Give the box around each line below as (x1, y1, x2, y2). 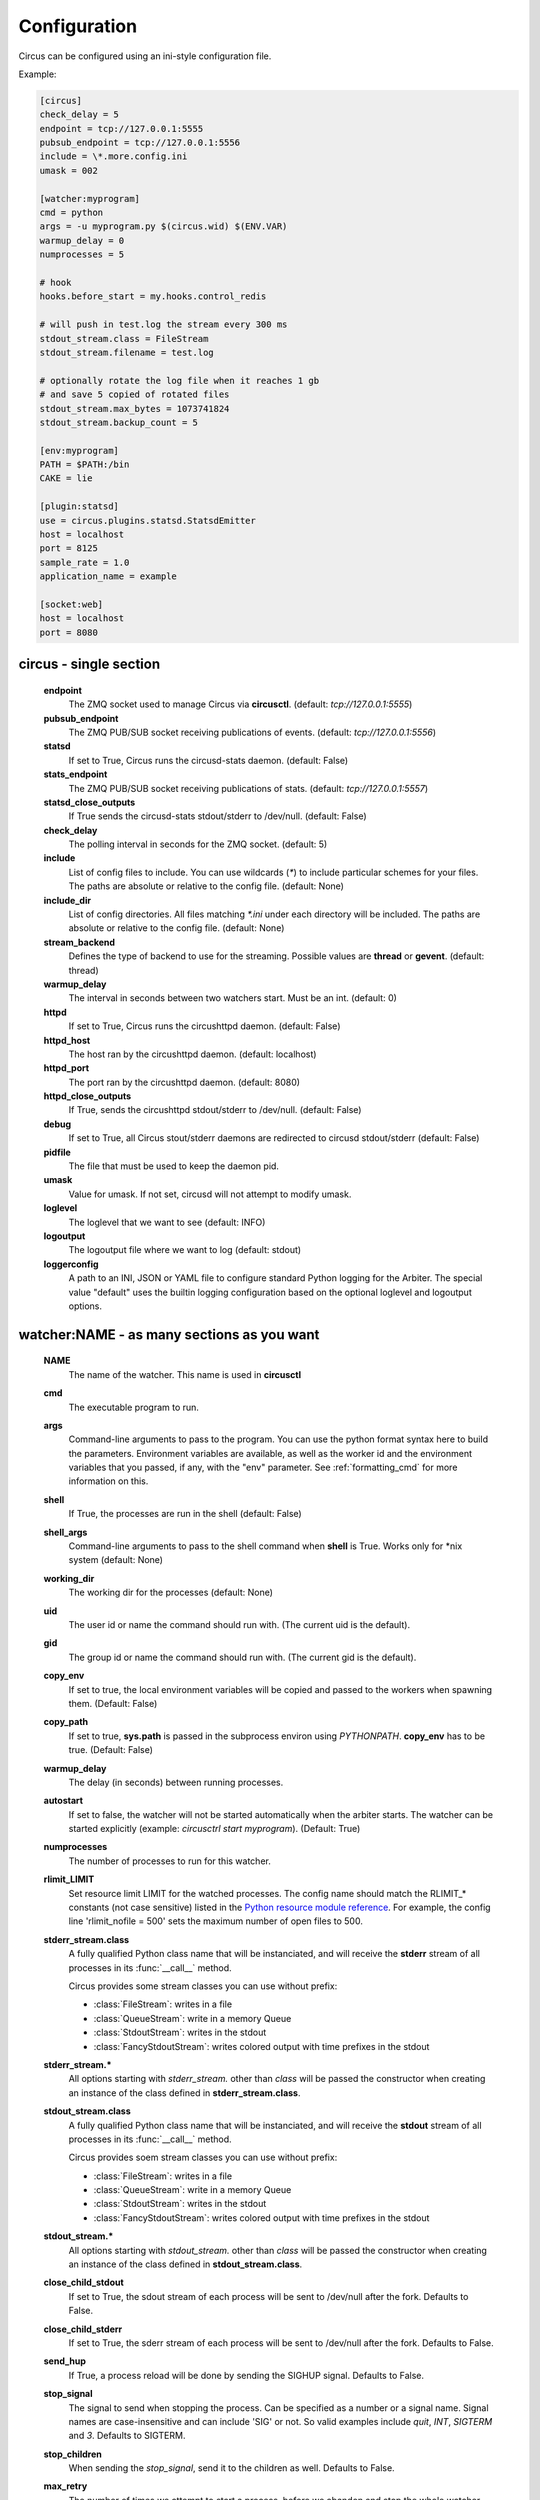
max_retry (43, 2480, 88, 2492)
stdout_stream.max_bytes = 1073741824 (39, 403, 230, 414)
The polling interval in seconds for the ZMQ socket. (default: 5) (68, 838, 328, 850)
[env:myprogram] (39, 445, 120, 456)
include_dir (43, 894, 92, 906)
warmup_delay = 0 (39, 235, 125, 246)
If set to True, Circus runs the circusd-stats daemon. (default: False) (68, 754, 349, 766)
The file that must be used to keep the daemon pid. (68, 1160, 280, 1172)
